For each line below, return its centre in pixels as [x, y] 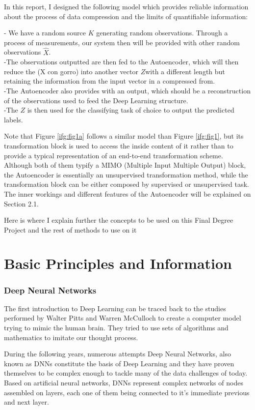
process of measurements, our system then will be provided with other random [122, 42]
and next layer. [26, 402]
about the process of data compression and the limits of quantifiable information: [126, 16]
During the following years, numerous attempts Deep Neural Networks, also [117, 354]
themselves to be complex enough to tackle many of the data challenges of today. [126, 373]
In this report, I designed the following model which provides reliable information [126, 6]
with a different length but [185, 71]
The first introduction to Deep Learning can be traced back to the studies [115, 308]
